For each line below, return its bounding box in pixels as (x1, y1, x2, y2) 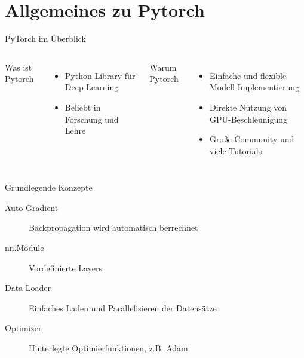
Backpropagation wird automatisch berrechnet (29, 221, 198, 234)
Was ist (5, 60, 32, 73)
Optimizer (5, 322, 42, 334)
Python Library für (65, 69, 136, 81)
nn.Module (5, 241, 44, 254)
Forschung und (65, 112, 119, 125)
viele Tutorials (209, 144, 262, 157)
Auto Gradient (5, 201, 59, 213)
